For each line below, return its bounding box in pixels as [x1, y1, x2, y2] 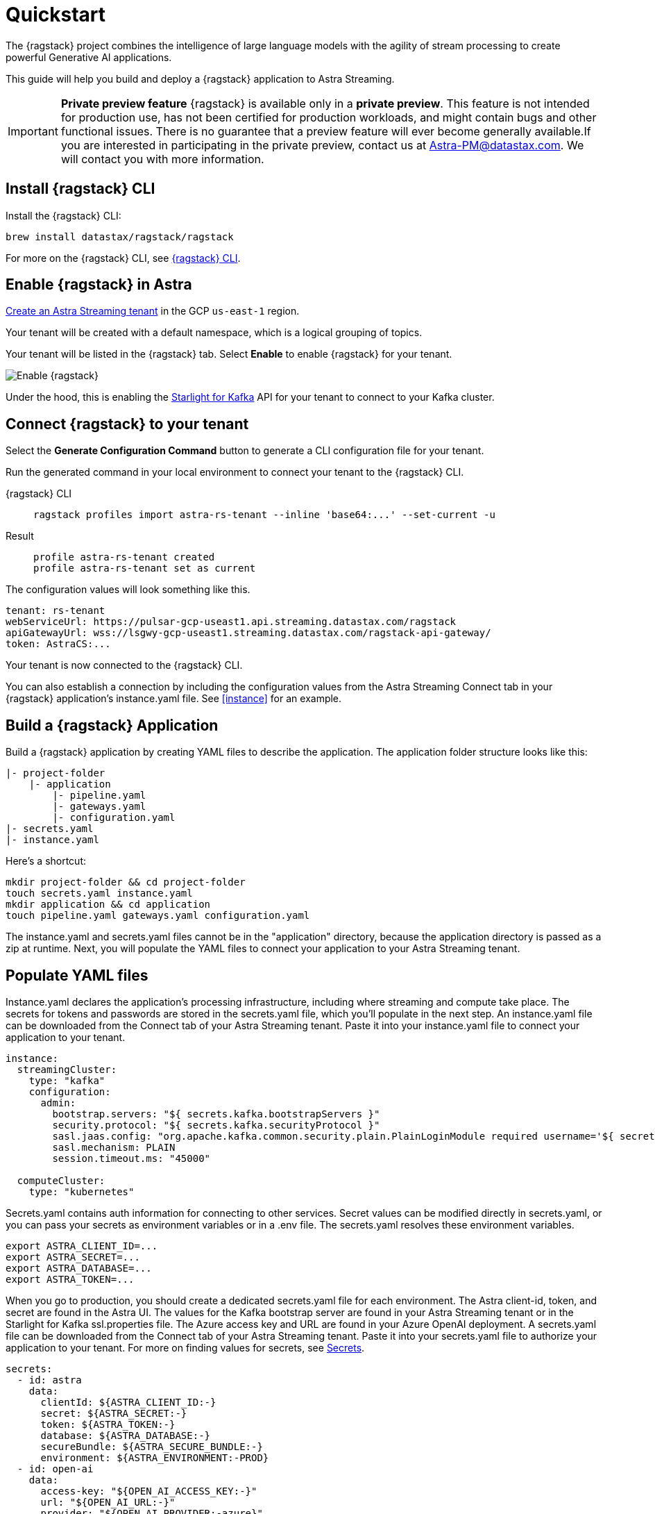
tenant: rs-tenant [6, 605, 105, 617]
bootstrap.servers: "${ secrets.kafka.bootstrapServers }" [52, 1108, 380, 1120]
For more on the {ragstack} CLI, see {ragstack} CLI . [6, 251, 241, 264]
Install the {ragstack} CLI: [6, 209, 121, 222]
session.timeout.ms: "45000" [52, 1152, 211, 1164]
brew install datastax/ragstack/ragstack [6, 231, 234, 242]
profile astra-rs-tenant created [33, 551, 215, 563]
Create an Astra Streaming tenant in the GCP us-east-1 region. [6, 305, 300, 317]
